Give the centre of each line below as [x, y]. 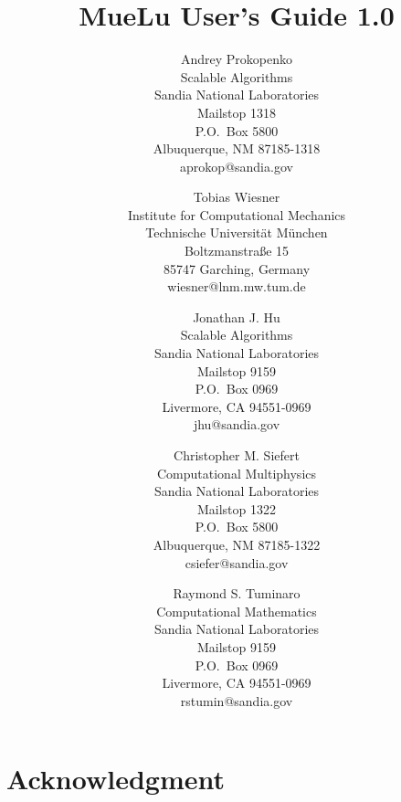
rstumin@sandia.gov [237, 700]
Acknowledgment [116, 779]
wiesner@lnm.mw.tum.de [237, 286]
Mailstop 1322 [237, 508]
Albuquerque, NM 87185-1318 [237, 148]
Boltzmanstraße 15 [237, 251]
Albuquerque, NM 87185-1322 [237, 544]
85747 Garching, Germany [237, 268]
